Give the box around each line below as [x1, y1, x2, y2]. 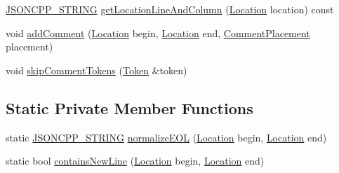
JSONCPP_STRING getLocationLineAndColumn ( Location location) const [6, 2, 334, 16]
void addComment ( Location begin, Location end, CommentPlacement [6, 25, 310, 40]
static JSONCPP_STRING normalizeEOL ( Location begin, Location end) [6, 130, 327, 144]
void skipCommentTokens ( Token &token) [6, 62, 187, 77]
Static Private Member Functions [6, 97, 253, 118]
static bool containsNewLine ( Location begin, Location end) [6, 153, 265, 168]
